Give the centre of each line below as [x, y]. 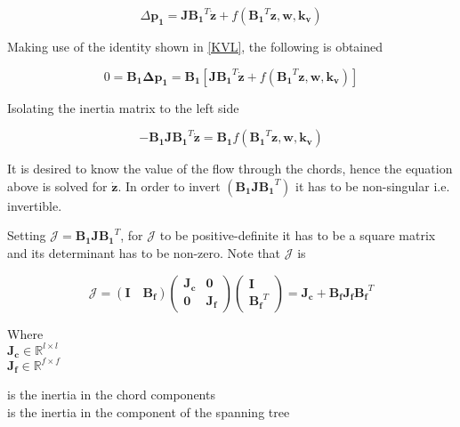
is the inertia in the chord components [111, 395]
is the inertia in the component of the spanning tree [149, 411]
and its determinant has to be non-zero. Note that [144, 252]
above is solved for [57, 185]
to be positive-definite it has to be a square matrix [298, 235]
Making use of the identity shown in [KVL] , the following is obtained [195, 46]
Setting [27, 235]
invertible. [35, 205]
